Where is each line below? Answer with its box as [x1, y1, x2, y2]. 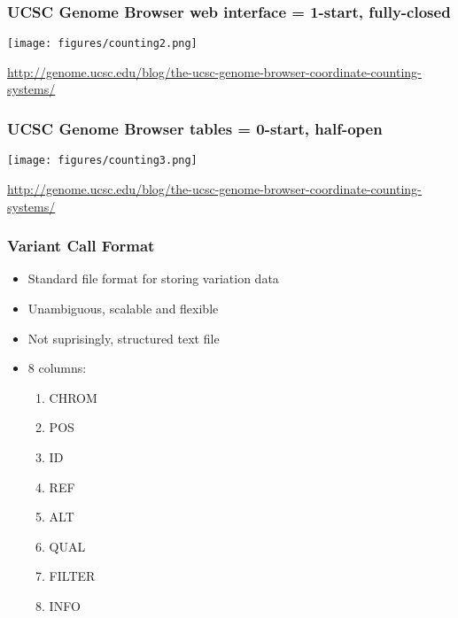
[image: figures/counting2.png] [7, 37, 198, 50]
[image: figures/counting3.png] [7, 154, 198, 167]
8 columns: [27, 359, 87, 377]
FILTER [49, 567, 96, 585]
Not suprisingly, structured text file [27, 328, 220, 347]
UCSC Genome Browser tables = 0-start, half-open [7, 117, 383, 139]
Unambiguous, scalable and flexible [27, 298, 219, 317]
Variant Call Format [7, 235, 155, 257]
